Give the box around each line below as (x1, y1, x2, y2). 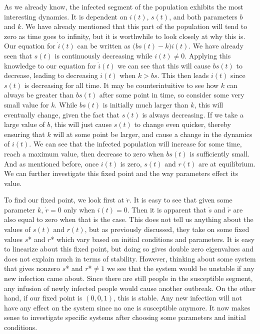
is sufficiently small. (189, 148, 250, 158)
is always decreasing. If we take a (142, 109, 243, 119)
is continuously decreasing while (54, 50, 152, 60)
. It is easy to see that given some (129, 194, 232, 205)
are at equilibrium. (198, 158, 255, 168)
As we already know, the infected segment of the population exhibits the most (4, 1, 243, 11)
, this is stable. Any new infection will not (113, 292, 242, 303)
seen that (4, 50, 32, 60)
